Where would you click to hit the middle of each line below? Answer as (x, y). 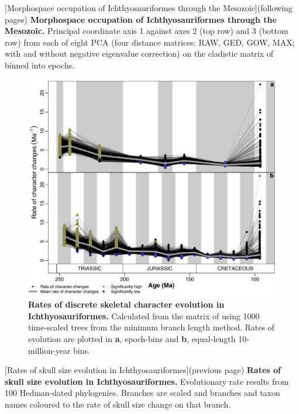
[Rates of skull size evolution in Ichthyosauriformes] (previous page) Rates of (143, 370)
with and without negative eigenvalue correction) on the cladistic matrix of (139, 54)
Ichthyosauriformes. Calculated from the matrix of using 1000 (144, 315)
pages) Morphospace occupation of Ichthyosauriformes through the (141, 19)
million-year (49, 350)
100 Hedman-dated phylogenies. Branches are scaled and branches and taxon (142, 393)
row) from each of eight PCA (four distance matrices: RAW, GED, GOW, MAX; (150, 42)
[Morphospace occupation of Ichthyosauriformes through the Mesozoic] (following (149, 8)
